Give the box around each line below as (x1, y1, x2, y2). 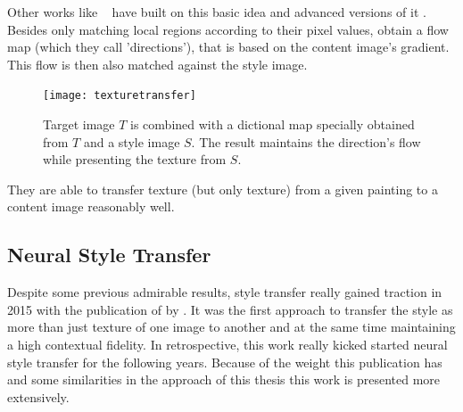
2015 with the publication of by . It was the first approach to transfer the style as (7, 300, 453, 318)
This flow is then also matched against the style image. (7, 54, 308, 73)
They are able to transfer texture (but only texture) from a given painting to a (7, 179, 438, 198)
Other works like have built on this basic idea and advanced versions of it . (7, 3, 426, 21)
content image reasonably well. (7, 197, 175, 216)
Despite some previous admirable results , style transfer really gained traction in (7, 283, 442, 301)
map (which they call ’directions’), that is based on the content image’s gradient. (7, 37, 450, 56)
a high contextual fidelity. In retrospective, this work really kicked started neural (7, 334, 448, 353)
